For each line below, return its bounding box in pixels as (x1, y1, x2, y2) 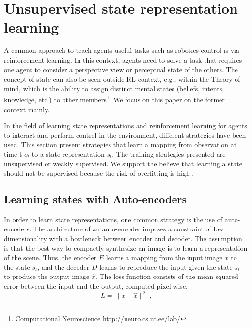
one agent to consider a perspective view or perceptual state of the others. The (4, 64, 238, 74)
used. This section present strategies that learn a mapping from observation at (4, 139, 237, 149)
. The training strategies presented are (112, 148, 226, 159)
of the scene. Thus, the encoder (4, 252, 97, 262)
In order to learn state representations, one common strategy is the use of (4, 214, 222, 224)
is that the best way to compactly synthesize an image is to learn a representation (4, 243, 248, 253)
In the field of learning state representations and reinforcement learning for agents (4, 120, 247, 131)
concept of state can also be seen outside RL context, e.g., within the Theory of (4, 74, 240, 84)
